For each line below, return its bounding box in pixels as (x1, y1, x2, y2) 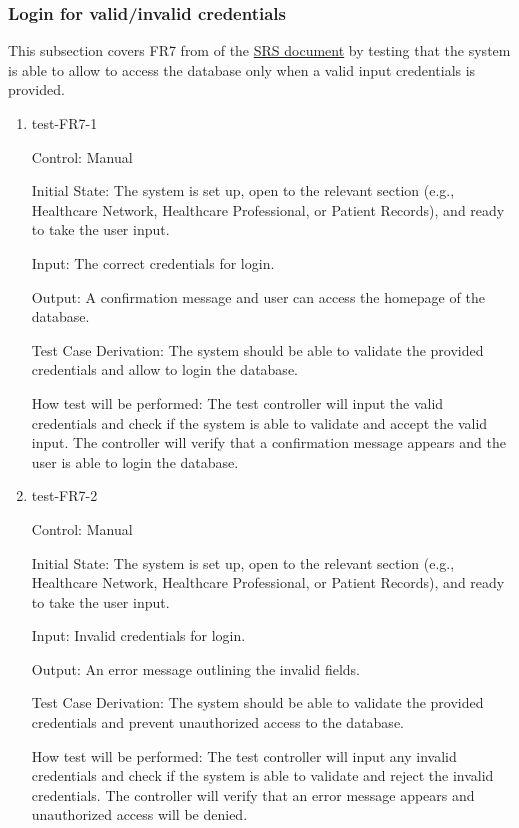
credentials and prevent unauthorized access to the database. (31, 712, 404, 733)
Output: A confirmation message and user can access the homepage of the (31, 286, 485, 307)
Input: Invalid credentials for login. (31, 625, 246, 646)
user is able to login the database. (31, 451, 239, 472)
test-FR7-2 (31, 485, 98, 506)
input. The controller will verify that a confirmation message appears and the (31, 432, 506, 453)
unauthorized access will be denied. (31, 804, 248, 825)
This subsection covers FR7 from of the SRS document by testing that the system (8, 40, 511, 61)
